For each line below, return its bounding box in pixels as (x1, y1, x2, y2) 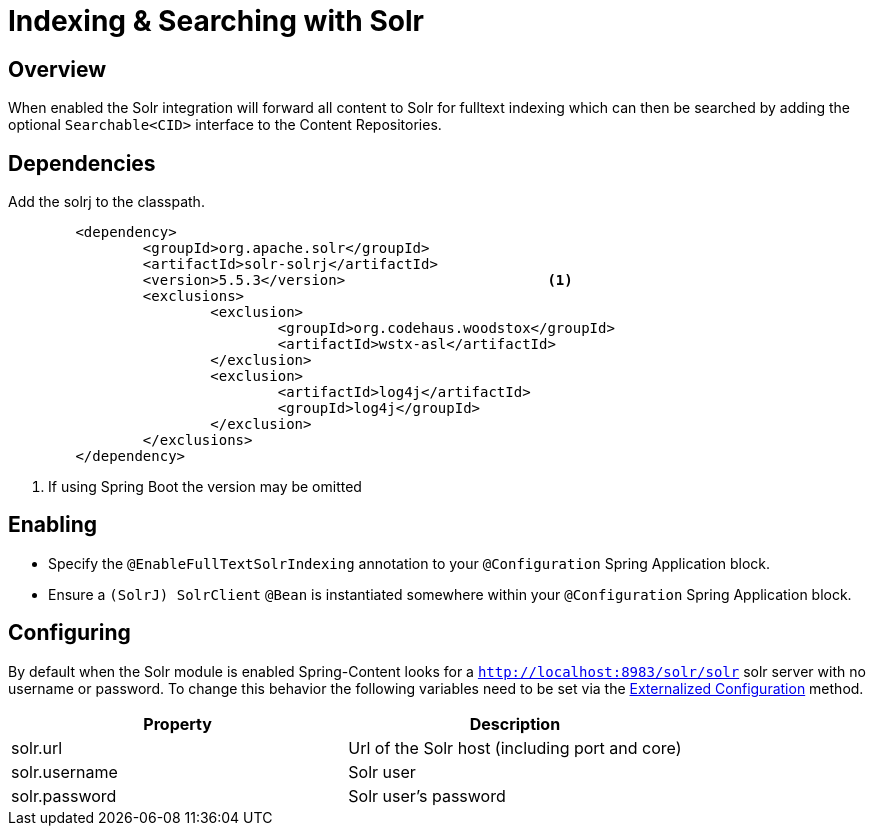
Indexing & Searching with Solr (8, 4, 424, 38)
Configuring (8, 620, 131, 646)
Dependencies (8, 150, 156, 176)
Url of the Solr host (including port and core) (348, 737, 682, 758)
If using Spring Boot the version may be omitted (48, 478, 362, 496)
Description (469, 713, 561, 734)
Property (143, 713, 212, 734)
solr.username (11, 761, 118, 782)
